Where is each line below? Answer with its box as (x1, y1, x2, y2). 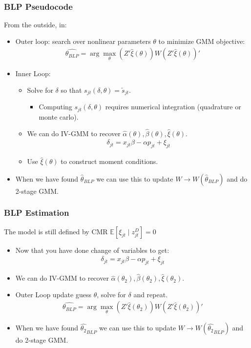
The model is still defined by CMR (4, 226, 108, 236)
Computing (39, 102, 72, 112)
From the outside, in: (4, 20, 67, 30)
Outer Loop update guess (15, 289, 91, 299)
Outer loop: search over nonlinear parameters (15, 36, 151, 46)
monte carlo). (39, 111, 79, 122)
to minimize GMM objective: (158, 36, 245, 46)
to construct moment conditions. (61, 156, 158, 166)
